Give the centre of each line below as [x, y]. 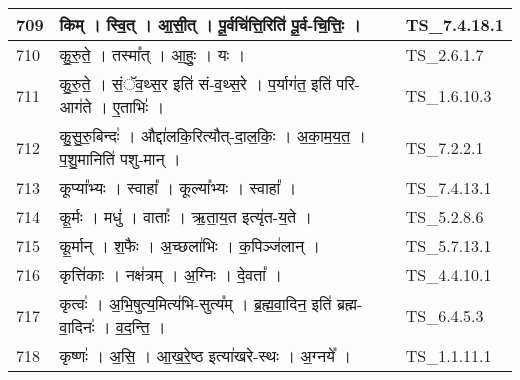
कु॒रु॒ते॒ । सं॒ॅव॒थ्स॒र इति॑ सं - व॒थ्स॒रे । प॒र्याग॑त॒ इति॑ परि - [210, 83]
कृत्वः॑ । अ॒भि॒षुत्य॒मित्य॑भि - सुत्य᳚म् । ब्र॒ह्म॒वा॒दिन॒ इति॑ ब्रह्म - [211, 303]
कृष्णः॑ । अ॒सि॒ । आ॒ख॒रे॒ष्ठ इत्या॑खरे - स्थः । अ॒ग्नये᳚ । [205, 355]
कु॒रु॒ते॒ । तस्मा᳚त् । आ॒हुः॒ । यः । [152, 54]
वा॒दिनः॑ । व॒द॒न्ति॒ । [112, 326]
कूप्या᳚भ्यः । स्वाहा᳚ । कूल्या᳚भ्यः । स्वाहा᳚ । [178, 187]
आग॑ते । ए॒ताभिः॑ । [112, 106]
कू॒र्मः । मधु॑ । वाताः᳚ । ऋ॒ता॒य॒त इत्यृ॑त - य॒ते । [186, 216]
